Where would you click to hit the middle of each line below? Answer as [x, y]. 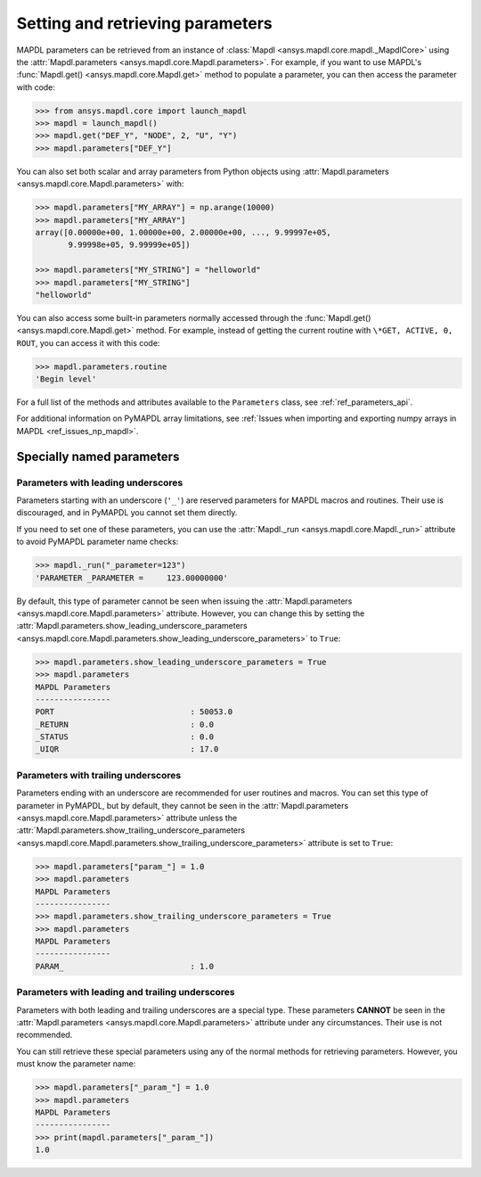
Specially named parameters [98, 456]
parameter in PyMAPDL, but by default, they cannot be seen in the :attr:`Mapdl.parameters [183, 805]
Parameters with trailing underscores [99, 775]
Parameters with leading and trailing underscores [126, 992]
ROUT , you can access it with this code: [88, 342]
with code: [36, 87]
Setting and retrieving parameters [145, 23]
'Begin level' [66, 379]
